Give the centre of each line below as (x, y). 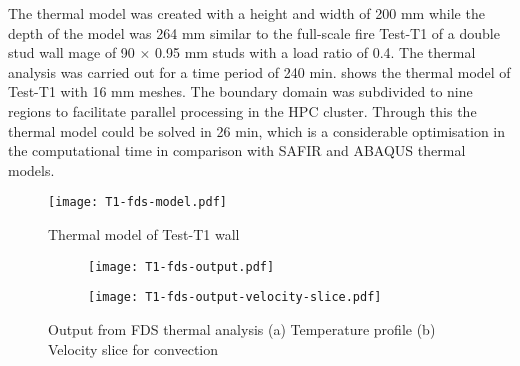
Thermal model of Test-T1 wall (144, 234)
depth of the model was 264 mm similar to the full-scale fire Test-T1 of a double (254, 32)
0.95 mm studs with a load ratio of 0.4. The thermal (315, 52)
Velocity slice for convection (133, 348)
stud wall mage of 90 (71, 52)
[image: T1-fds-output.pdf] (181, 266)
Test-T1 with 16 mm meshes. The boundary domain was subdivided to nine (240, 91)
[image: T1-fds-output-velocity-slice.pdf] (235, 297)
